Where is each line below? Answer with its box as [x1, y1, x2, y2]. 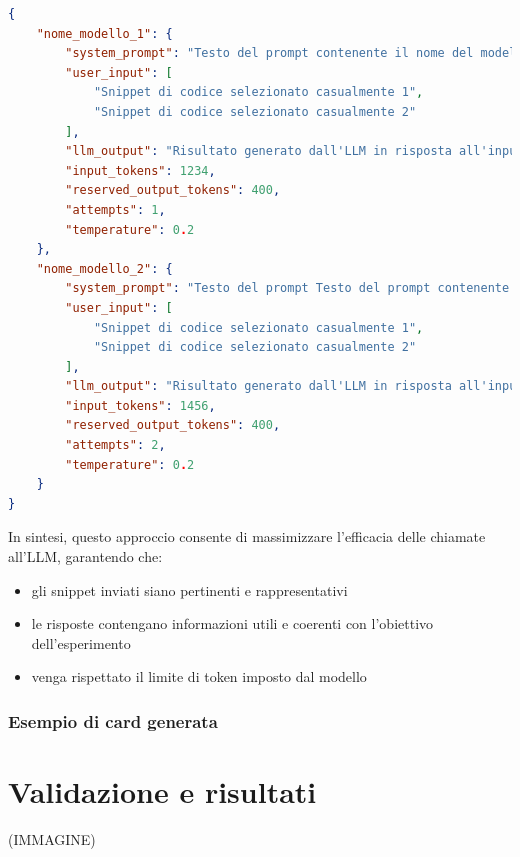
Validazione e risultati [8, 771, 317, 812]
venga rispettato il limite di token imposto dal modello [31, 666, 367, 687]
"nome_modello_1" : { [36, 26, 173, 41]
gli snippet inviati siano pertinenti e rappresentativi [31, 579, 348, 600]
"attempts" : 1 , [65, 202, 166, 217]
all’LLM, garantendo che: [8, 546, 163, 567]
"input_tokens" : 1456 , [65, 398, 216, 413]
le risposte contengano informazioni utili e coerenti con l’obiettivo [31, 613, 434, 634]
